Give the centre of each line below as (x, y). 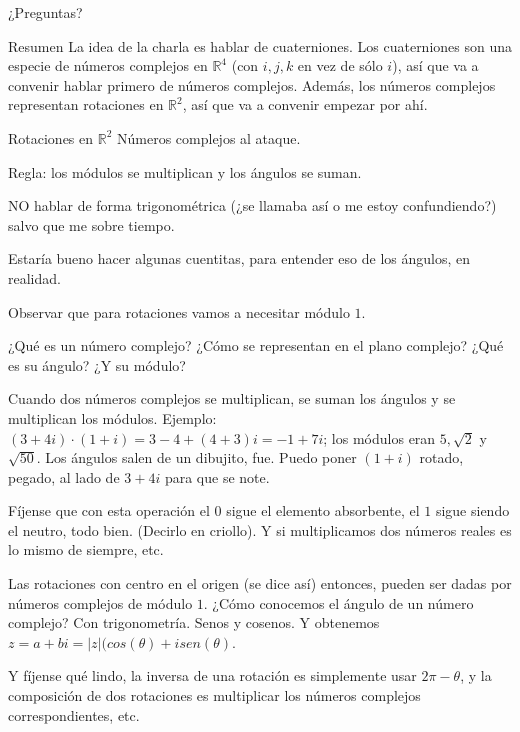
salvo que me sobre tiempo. (91, 224)
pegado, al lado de (64, 476)
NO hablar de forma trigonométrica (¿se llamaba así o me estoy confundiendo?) (252, 205)
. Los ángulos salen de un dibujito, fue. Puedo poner (196, 457)
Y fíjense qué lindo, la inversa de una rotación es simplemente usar (212, 675)
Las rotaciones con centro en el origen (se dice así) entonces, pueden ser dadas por (260, 583)
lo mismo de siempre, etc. (86, 549)
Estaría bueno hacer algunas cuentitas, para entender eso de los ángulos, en (239, 258)
